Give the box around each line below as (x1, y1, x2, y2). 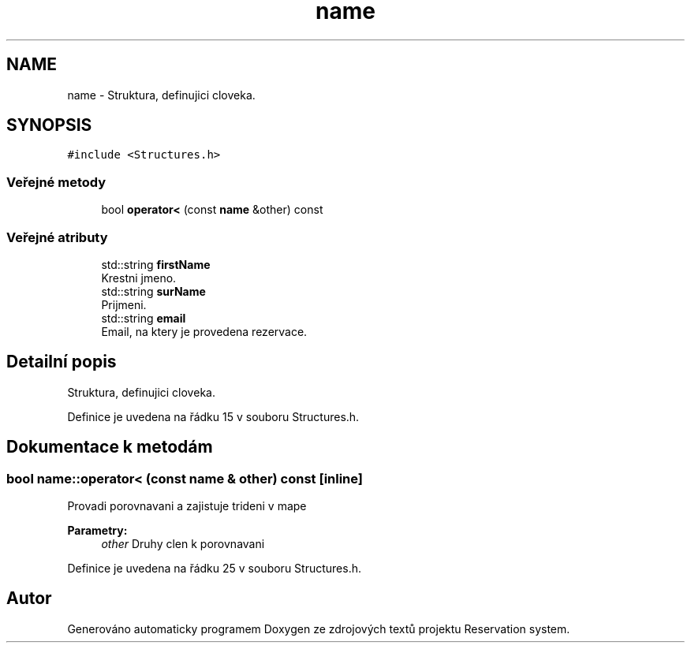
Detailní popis (6, 352, 117, 372)
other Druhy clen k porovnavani (101, 537, 265, 550)
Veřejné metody (6, 173, 106, 190)
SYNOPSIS (6, 115, 92, 136)
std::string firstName (101, 257, 211, 271)
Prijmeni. (101, 297, 147, 311)
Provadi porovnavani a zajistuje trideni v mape (67, 499, 307, 513)
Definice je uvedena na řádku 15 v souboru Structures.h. (67, 409, 360, 423)
